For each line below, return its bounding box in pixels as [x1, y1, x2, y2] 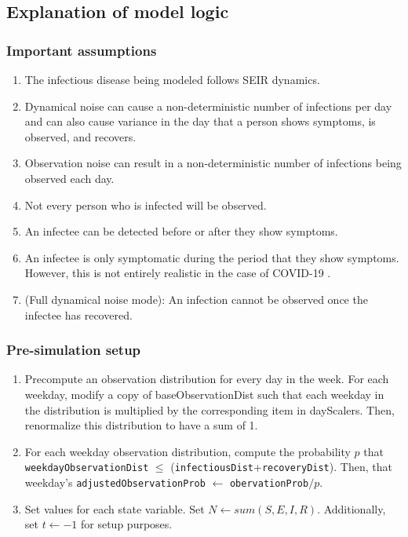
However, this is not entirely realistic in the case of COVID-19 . [24, 265, 331, 281]
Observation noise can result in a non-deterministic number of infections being [24, 155, 402, 171]
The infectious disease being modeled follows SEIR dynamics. [24, 71, 320, 87]
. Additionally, [317, 500, 386, 517]
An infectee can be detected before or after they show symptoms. [24, 223, 338, 239]
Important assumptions [6, 40, 157, 60]
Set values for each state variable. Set [24, 500, 205, 517]
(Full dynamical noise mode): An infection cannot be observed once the [24, 290, 368, 307]
